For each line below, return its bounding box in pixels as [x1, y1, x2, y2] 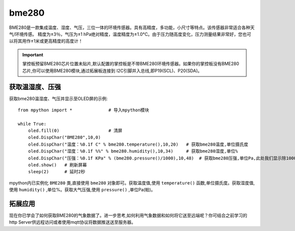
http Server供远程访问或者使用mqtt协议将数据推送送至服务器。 [9, 219, 136, 225]
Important [22, 51, 44, 57]
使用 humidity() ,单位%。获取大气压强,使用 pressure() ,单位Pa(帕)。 [9, 187, 156, 193]
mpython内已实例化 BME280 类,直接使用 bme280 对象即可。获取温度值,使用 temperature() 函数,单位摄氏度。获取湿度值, [9, 180, 255, 186]
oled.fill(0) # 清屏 [28, 128, 122, 133]
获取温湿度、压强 [9, 83, 61, 91]
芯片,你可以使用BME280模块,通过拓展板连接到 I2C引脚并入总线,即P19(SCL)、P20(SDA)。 [22, 68, 203, 74]
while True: [18, 121, 47, 127]
